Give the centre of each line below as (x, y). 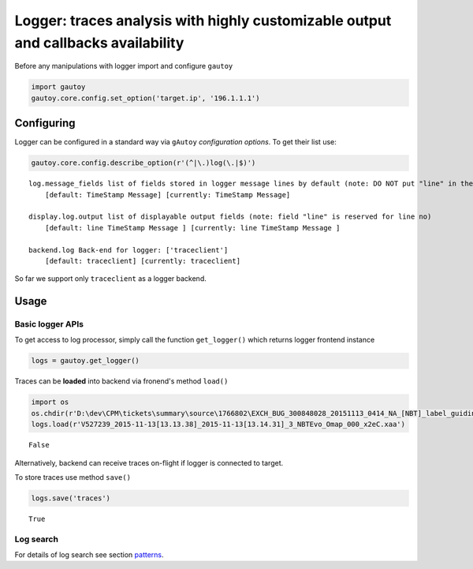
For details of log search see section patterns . (89, 555)
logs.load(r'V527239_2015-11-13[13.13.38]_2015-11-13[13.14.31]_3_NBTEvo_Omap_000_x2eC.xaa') (218, 425)
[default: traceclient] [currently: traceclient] (142, 261)
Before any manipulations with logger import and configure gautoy (124, 66)
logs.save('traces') (71, 498)
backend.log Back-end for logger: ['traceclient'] (128, 250)
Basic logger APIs (49, 324)
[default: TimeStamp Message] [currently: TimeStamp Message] (168, 195)
